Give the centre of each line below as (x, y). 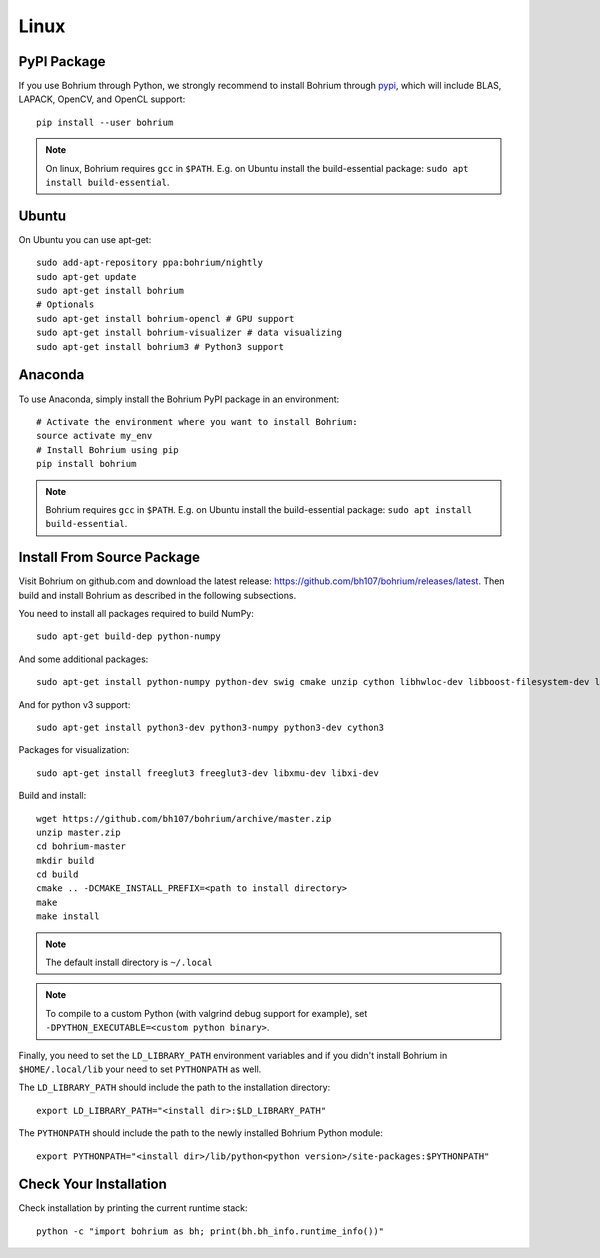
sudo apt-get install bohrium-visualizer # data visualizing (189, 333)
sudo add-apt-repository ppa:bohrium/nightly (150, 263)
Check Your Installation (92, 1184)
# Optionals (65, 304)
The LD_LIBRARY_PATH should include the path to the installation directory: (174, 1087)
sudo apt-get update (86, 276)
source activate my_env (94, 436)
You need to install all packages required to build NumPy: (136, 613)
